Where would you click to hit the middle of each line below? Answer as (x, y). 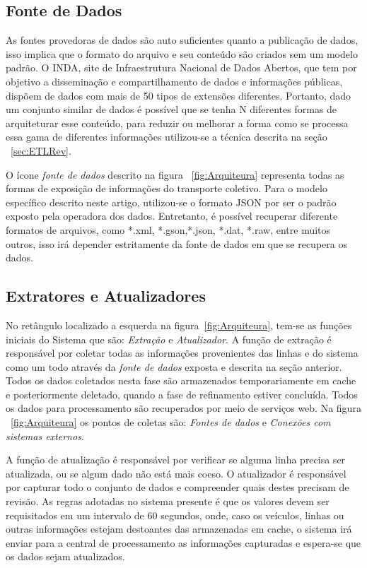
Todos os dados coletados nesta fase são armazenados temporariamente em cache (181, 380)
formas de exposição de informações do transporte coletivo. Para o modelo (167, 188)
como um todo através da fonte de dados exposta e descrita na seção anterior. (174, 366)
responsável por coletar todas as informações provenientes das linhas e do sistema (182, 353)
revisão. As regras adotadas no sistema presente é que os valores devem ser (168, 501)
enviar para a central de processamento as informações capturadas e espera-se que (183, 542)
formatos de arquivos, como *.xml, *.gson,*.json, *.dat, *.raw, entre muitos (168, 229)
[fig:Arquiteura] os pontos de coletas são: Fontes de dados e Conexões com (171, 422)
